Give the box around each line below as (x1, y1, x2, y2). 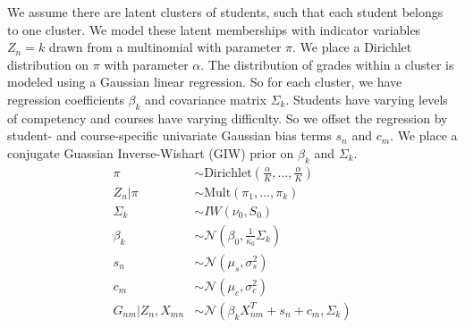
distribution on (7, 55, 89, 73)
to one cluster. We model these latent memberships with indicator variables (7, 20, 421, 38)
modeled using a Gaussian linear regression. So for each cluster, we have (7, 72, 402, 91)
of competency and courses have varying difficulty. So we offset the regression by (7, 108, 448, 127)
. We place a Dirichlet (292, 38, 412, 56)
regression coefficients (7, 89, 124, 108)
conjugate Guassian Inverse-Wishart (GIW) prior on (7, 143, 294, 162)
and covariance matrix (145, 89, 266, 108)
